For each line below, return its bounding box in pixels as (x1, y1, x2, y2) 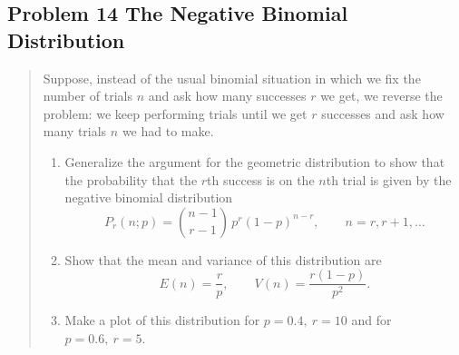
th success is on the (207, 170, 315, 189)
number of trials (43, 86, 132, 105)
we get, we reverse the (320, 86, 443, 105)
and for (351, 311, 392, 330)
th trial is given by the (326, 170, 452, 189)
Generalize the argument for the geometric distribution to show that (64, 152, 445, 171)
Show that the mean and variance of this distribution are (64, 250, 382, 269)
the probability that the (64, 170, 198, 189)
